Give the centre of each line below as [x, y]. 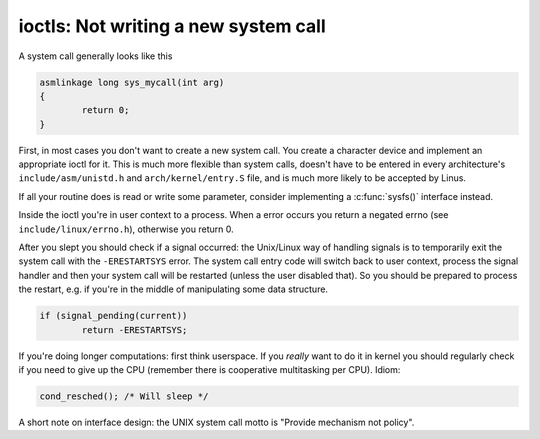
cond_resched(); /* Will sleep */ [124, 396]
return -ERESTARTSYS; [134, 329]
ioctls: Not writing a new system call [172, 26]
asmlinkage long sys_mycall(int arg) [132, 82]
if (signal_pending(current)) [113, 316]
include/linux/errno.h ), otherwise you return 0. [126, 229]
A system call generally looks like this [95, 56]
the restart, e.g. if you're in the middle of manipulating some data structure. [173, 289]
